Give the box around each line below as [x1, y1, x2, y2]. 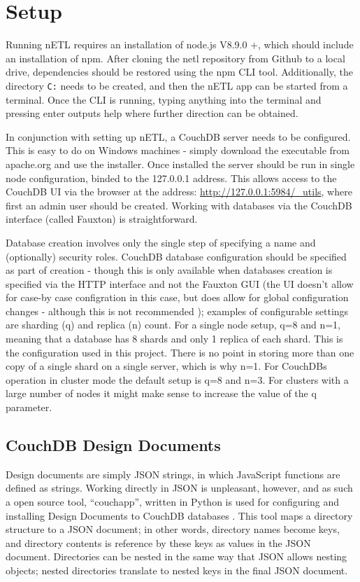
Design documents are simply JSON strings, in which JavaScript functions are [6, 466, 340, 481]
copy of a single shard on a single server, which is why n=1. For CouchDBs [6, 359, 327, 373]
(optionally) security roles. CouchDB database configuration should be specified [6, 249, 347, 263]
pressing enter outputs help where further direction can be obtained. [6, 106, 298, 120]
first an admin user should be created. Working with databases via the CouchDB [6, 198, 352, 212]
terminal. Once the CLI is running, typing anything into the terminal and [6, 92, 322, 106]
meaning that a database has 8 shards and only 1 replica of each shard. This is [6, 331, 343, 346]
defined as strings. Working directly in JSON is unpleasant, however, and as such [6, 480, 353, 495]
